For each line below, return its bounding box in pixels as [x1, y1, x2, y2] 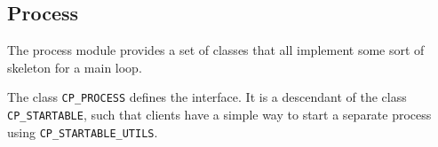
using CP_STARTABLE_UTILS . [7, 122, 158, 141]
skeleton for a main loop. [7, 58, 142, 76]
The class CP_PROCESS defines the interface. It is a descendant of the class [7, 88, 407, 106]
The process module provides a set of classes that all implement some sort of [7, 41, 425, 59]
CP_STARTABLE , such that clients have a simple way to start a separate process [7, 105, 432, 124]
